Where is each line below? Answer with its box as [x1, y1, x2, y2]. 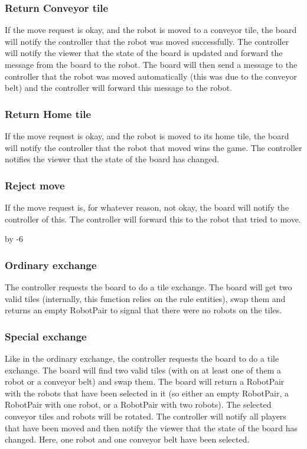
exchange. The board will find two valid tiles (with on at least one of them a [5, 363, 282, 376]
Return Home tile [5, 106, 92, 121]
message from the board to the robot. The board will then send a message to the [5, 58, 298, 70]
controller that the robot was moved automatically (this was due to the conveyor [5, 70, 297, 82]
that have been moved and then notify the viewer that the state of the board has [5, 421, 298, 434]
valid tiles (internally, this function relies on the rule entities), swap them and [5, 292, 286, 304]
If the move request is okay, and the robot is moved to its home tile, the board [5, 130, 289, 142]
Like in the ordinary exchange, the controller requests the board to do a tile [5, 352, 279, 364]
